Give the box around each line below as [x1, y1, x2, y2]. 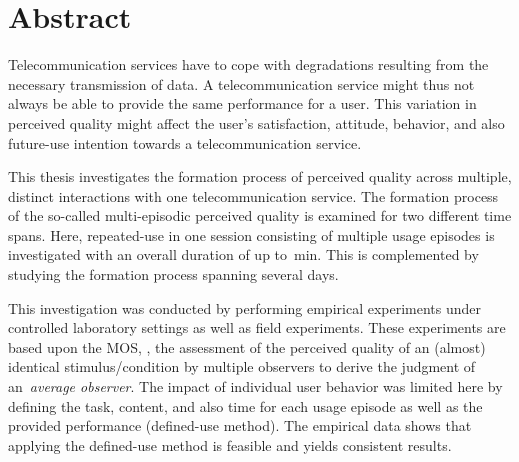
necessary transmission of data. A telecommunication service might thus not [8, 73, 475, 94]
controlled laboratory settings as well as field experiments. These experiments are [8, 317, 506, 338]
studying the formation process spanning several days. [8, 264, 339, 285]
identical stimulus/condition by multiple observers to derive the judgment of [8, 356, 476, 377]
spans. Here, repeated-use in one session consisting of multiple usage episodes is [8, 224, 495, 245]
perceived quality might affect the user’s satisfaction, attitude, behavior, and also [8, 112, 505, 133]
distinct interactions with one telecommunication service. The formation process [8, 185, 499, 206]
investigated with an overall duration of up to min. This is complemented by [8, 244, 479, 265]
